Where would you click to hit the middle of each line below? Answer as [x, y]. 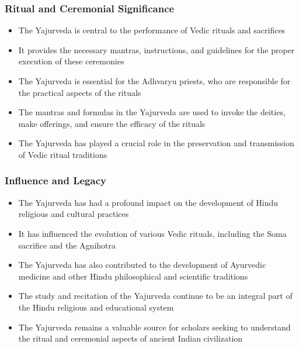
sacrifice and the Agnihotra [67, 245]
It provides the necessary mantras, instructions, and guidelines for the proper [157, 49]
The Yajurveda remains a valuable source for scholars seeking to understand [154, 327]
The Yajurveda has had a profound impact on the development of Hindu [148, 202]
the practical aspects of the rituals [80, 92]
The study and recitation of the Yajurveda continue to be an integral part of [155, 296]
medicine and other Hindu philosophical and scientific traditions [133, 276]
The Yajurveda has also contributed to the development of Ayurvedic [142, 265]
